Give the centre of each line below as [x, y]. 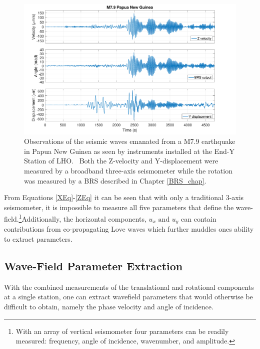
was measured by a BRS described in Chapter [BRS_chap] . [115, 180]
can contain [199, 219]
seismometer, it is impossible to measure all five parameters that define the [119, 207]
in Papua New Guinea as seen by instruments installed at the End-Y [129, 151]
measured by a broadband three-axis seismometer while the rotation [128, 170]
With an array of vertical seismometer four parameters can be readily [122, 331]
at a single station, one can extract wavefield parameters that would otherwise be [128, 297]
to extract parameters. [38, 239]
